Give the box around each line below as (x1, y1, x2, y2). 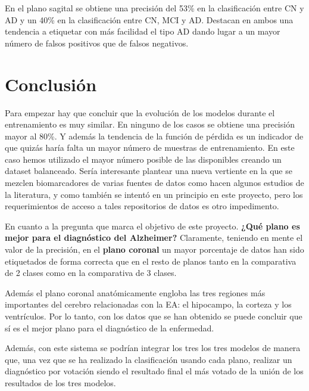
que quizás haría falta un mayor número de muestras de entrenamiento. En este (5, 141, 295, 154)
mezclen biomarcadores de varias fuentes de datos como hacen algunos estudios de (5, 176, 304, 189)
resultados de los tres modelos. (5, 376, 116, 389)
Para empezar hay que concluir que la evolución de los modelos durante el (5, 106, 275, 119)
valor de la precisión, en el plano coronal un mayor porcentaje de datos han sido (5, 243, 304, 256)
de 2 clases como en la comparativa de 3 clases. (5, 266, 177, 279)
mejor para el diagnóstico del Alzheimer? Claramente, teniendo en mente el (5, 231, 303, 244)
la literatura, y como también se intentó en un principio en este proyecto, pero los (5, 188, 303, 200)
